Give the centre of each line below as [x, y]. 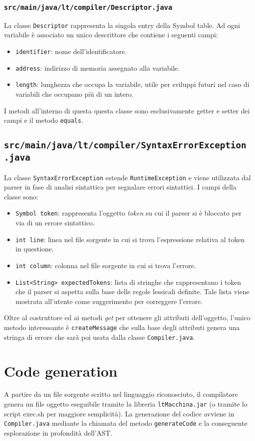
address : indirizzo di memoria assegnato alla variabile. [98, 68]
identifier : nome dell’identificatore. [71, 51]
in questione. [35, 249]
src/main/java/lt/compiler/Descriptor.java [88, 7]
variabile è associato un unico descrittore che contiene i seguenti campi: [111, 35]
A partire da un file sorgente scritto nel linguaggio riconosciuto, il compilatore [121, 394]
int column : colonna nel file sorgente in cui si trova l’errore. [106, 265]
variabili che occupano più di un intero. [75, 94]
